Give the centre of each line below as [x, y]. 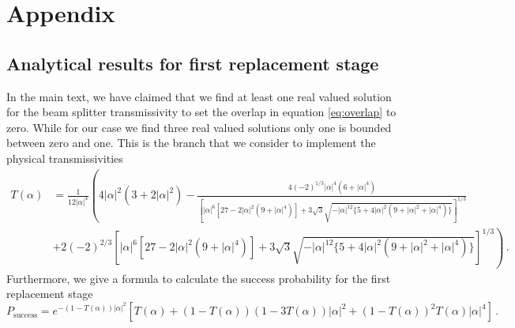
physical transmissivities [65, 158]
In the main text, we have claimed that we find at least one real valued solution [199, 96]
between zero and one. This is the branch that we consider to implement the [191, 143]
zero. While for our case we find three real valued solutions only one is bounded [199, 127]
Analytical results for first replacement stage [193, 63]
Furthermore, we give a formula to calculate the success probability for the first [199, 278]
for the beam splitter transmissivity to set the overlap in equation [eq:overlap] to [201, 112]
